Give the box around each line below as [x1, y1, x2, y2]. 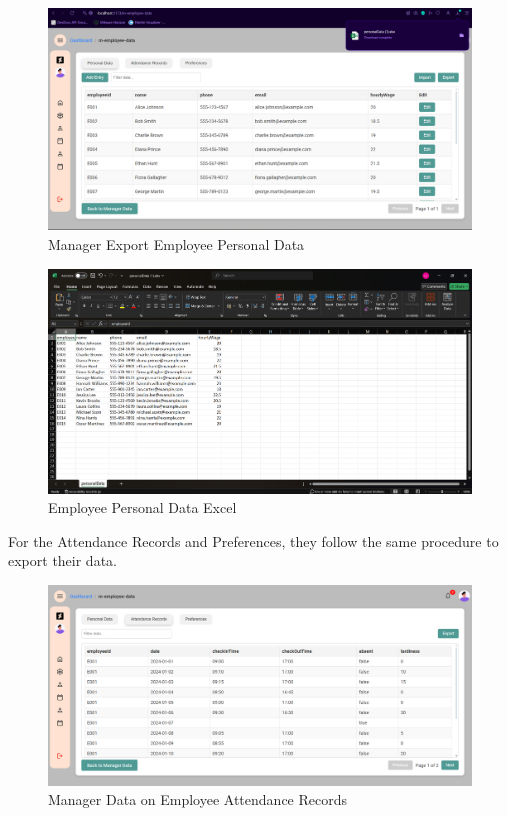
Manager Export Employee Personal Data [48, 233, 305, 254]
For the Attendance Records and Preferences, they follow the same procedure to [8, 530, 499, 551]
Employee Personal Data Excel [48, 497, 237, 518]
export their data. [8, 550, 117, 571]
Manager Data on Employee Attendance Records [48, 789, 347, 810]
